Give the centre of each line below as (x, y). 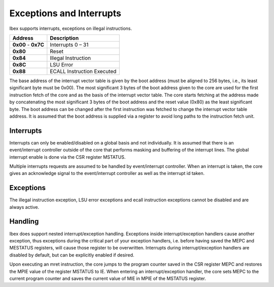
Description (64, 38)
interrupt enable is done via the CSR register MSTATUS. (67, 157)
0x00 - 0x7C (28, 45)
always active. (24, 207)
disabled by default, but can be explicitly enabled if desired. (72, 255)
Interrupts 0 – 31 (69, 45)
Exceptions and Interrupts (65, 13)
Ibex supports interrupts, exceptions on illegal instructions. (71, 28)
